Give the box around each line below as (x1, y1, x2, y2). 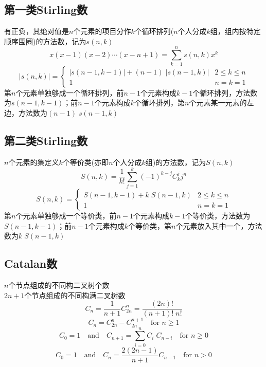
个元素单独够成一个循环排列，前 (15, 87, 124, 98)
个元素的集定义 (8, 156, 59, 167)
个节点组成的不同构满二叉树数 (24, 289, 126, 300)
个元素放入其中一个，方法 (175, 220, 262, 231)
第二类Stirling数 (4, 132, 88, 148)
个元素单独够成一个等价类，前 (15, 210, 117, 221)
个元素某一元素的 (189, 97, 247, 108)
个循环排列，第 (134, 97, 185, 108)
